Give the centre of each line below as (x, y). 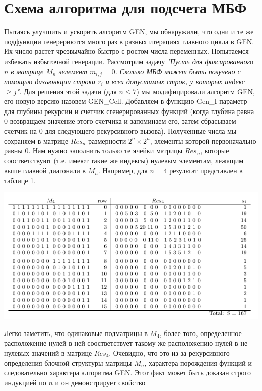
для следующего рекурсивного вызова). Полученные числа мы (141, 130)
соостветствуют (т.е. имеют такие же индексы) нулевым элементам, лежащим (124, 160)
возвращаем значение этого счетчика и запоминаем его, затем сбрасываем (123, 121)
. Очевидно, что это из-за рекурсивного (169, 352)
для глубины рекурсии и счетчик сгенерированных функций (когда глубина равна (129, 111)
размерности (107, 141)
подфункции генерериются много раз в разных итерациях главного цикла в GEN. (129, 41)
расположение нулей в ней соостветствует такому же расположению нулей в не (126, 343)
